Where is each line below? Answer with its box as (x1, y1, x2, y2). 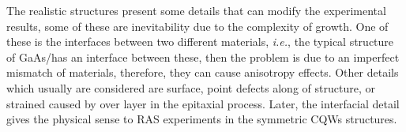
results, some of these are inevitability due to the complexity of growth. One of (6, 17, 389, 34)
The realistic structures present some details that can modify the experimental (6, 2, 386, 18)
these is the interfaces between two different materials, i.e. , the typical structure (6, 33, 394, 50)
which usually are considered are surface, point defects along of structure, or (6, 79, 375, 96)
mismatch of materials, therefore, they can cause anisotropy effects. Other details (6, 64, 399, 81)
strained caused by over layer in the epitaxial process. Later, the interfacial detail (6, 95, 400, 111)
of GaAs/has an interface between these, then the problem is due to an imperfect (6, 48, 400, 65)
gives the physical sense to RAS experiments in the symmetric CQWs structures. (6, 111, 397, 127)
